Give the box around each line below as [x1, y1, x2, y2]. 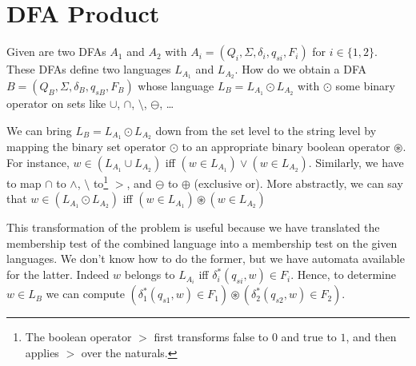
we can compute [46, 285, 125, 302]
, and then [346, 328, 397, 345]
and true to [281, 328, 337, 345]
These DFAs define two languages [6, 61, 171, 78]
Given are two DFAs [6, 43, 106, 60]
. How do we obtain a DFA [234, 61, 367, 78]
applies [25, 344, 59, 360]
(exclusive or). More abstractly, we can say [194, 174, 403, 191]
